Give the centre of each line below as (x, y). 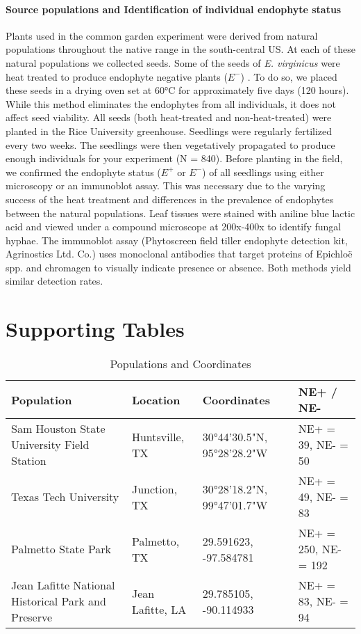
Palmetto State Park (61, 549)
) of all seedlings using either (263, 172)
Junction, (154, 489)
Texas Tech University (65, 497)
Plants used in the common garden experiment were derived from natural (162, 35)
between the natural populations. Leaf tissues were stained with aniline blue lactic (180, 213)
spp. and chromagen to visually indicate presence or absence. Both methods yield (178, 267)
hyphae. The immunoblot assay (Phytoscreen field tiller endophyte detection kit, (177, 240)
